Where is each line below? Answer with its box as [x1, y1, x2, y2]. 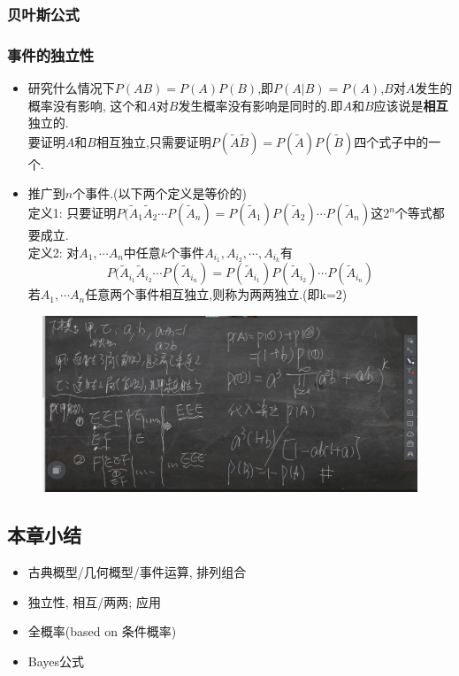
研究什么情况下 [27, 79, 115, 97]
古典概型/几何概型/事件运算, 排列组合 [27, 563, 247, 581]
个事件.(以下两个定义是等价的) [73, 184, 247, 203]
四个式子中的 [354, 132, 429, 150]
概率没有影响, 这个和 [27, 96, 148, 114]
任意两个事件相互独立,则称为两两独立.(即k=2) [85, 285, 348, 303]
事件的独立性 [7, 43, 95, 65]
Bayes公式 [27, 651, 85, 670]
